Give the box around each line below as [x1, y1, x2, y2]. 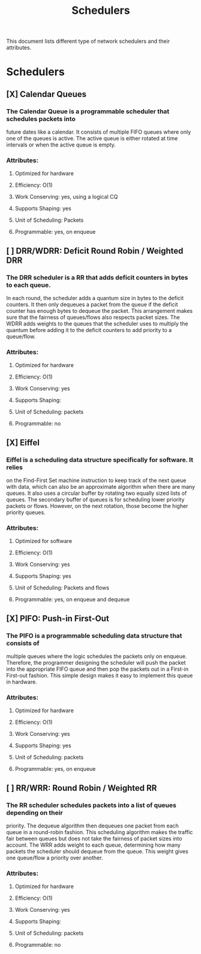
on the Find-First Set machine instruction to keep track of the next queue [6, 477, 187, 484]
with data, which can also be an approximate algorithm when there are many [6, 483, 196, 491]
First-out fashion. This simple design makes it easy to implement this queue [6, 672, 193, 679]
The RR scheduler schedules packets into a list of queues [6, 801, 177, 809]
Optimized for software [14, 538, 73, 545]
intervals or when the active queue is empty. [6, 141, 116, 148]
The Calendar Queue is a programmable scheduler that [6, 107, 170, 115]
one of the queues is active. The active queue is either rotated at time [6, 135, 178, 142]
